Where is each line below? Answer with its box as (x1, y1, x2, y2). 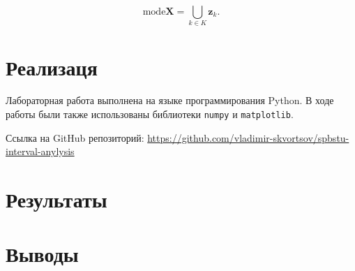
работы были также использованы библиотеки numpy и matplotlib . (6, 107, 294, 122)
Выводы (6, 240, 79, 268)
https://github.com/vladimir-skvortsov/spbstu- (147, 130, 349, 145)
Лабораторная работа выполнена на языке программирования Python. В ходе (6, 93, 334, 108)
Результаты (6, 185, 107, 214)
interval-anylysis (6, 144, 75, 159)
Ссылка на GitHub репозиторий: (6, 130, 144, 145)
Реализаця (6, 52, 98, 81)
